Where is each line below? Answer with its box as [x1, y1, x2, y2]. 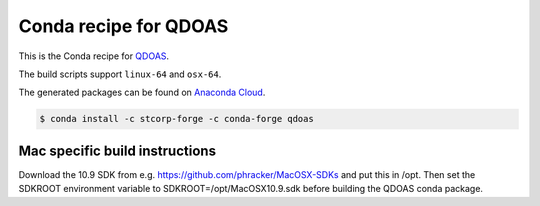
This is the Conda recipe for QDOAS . [18, 50, 170, 62]
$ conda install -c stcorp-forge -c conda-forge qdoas [39, 113, 314, 125]
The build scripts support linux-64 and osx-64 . [18, 68, 222, 80]
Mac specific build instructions [18, 142, 217, 159]
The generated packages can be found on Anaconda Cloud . [18, 86, 266, 99]
